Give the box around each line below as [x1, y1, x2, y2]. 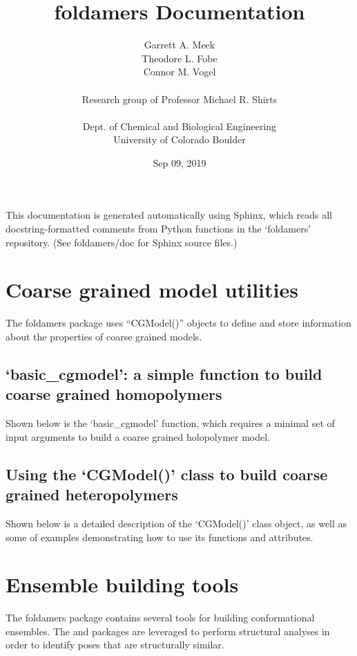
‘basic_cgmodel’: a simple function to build [6, 363, 322, 384]
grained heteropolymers [6, 484, 178, 505]
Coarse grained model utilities [6, 275, 298, 304]
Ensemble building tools [6, 570, 239, 599]
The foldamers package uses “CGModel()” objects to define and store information [6, 316, 351, 330]
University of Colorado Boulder [113, 132, 246, 147]
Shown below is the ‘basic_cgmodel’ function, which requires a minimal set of [6, 416, 335, 430]
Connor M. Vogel [143, 64, 216, 79]
